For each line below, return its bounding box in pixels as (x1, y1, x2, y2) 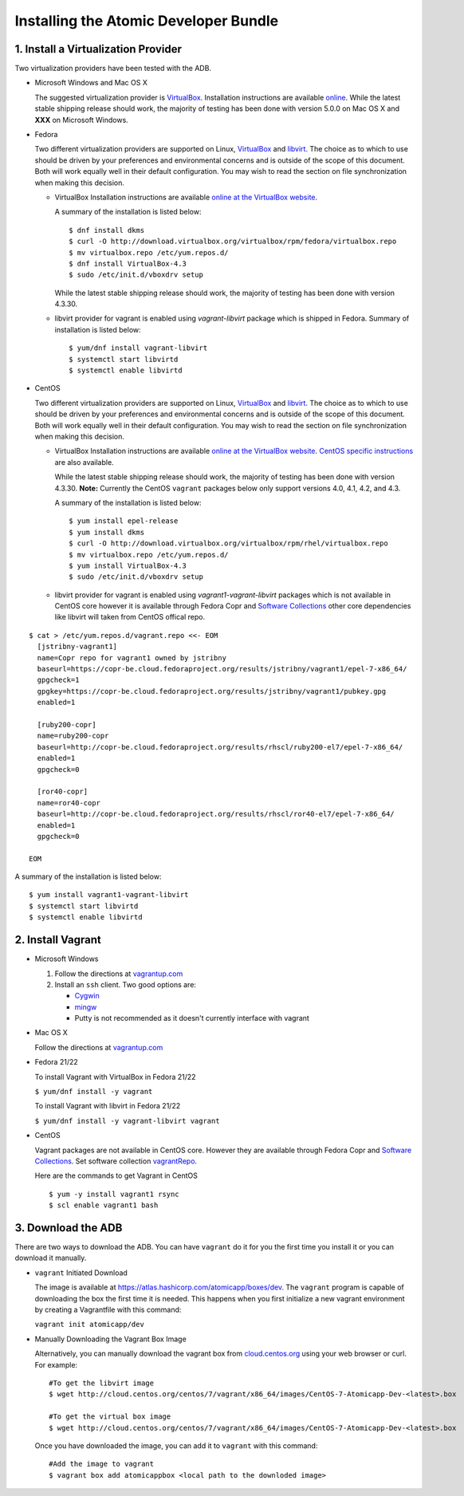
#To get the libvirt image (49, 1378, 155, 1388)
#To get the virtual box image (49, 1412, 171, 1421)
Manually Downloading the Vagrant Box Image (34, 1334, 187, 1344)
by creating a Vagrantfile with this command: (34, 1305, 182, 1315)
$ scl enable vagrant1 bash (49, 1201, 159, 1210)
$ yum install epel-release (69, 517, 179, 526)
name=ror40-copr (37, 798, 101, 807)
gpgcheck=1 (37, 675, 80, 685)
